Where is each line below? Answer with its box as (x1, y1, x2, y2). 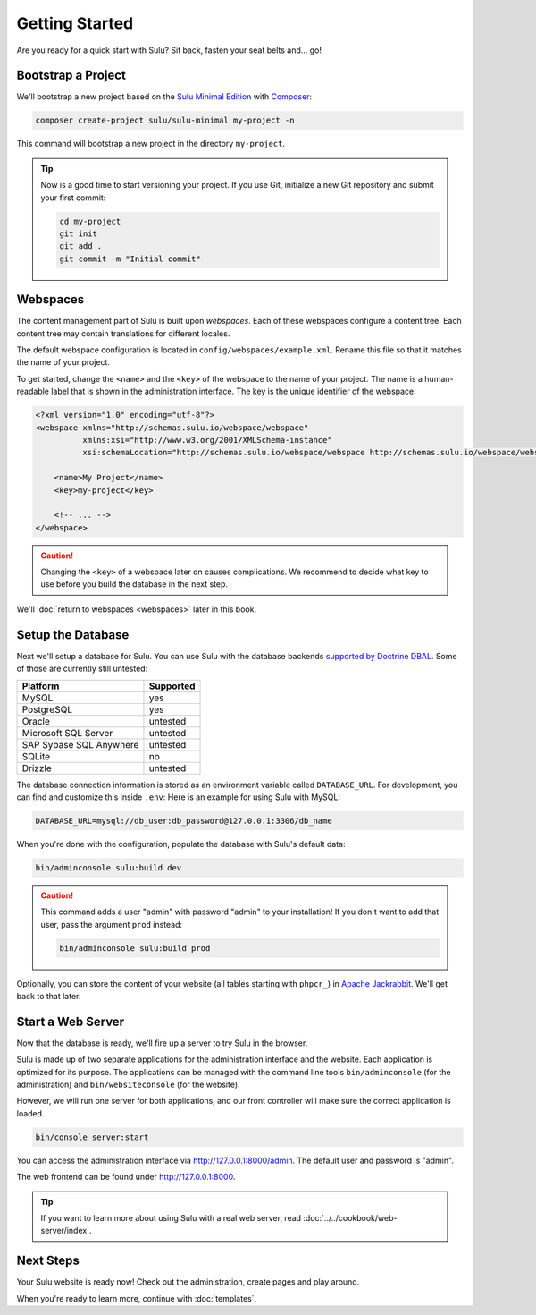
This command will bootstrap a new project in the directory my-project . (16, 139, 286, 149)
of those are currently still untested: (16, 663, 148, 674)
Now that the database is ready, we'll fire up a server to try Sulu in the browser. (16, 1038, 308, 1048)
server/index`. (40, 1226, 92, 1236)
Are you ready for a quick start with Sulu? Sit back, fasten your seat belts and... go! (16, 45, 322, 55)
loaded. (16, 1107, 45, 1118)
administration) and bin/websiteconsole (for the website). (16, 1079, 240, 1090)
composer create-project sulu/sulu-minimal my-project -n (35, 115, 295, 125)
